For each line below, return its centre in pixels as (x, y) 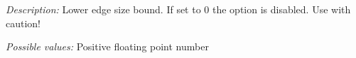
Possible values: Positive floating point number (107, 46)
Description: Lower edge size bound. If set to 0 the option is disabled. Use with (178, 9)
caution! (23, 23)
